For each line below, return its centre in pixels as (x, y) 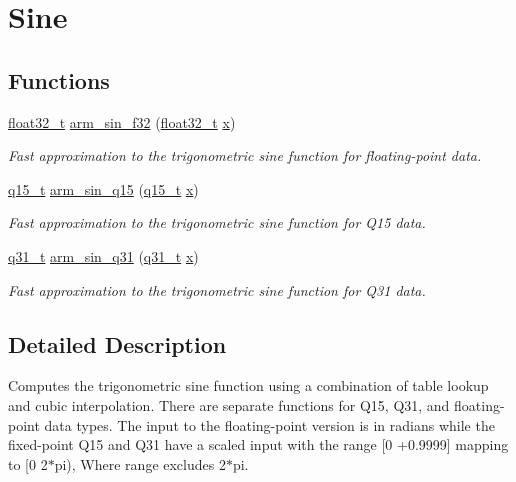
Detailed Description (117, 343)
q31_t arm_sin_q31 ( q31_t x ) (103, 255)
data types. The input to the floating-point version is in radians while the (269, 424)
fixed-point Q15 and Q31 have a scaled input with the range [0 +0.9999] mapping (258, 444)
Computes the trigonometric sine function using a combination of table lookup (248, 385)
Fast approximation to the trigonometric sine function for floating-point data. (245, 155)
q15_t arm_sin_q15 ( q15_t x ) (103, 188)
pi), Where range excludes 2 (140, 463)
